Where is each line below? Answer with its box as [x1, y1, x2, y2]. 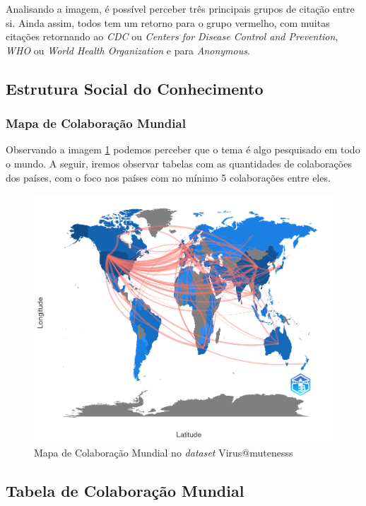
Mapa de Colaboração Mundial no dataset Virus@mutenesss [34, 445, 293, 459]
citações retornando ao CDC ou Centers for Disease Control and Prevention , [6, 29, 338, 44]
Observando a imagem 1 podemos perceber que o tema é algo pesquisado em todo [6, 142, 360, 157]
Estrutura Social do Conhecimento [6, 77, 264, 99]
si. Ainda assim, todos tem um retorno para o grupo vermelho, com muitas [6, 15, 330, 30]
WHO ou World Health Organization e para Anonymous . [6, 42, 250, 57]
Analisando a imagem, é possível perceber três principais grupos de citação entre [6, 1, 355, 16]
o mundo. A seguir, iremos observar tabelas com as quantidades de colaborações [6, 155, 352, 170]
